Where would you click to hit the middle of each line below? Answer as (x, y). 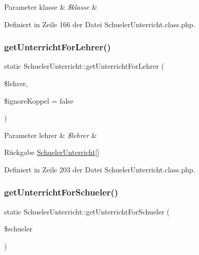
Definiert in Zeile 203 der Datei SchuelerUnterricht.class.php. (100, 169)
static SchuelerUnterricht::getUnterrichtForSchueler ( (87, 211)
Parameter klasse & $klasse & (51, 7)
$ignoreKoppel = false (39, 100)
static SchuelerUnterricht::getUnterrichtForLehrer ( (84, 66)
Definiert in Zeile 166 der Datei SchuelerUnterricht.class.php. (100, 24)
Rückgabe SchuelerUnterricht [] (52, 152)
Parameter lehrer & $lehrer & (51, 135)
